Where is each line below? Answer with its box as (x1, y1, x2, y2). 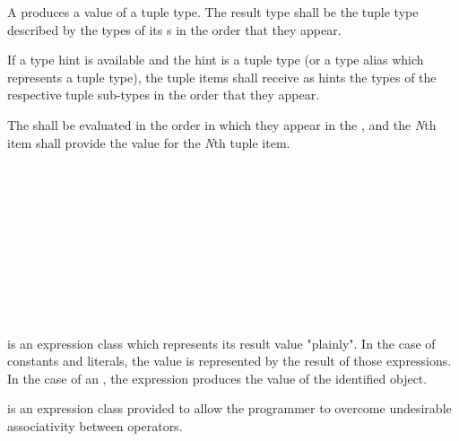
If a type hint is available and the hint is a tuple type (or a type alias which (7, 50, 424, 69)
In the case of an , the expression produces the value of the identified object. (7, 368, 428, 387)
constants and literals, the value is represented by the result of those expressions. (7, 351, 452, 370)
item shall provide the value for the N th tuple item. (7, 133, 290, 151)
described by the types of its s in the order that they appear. (7, 20, 342, 39)
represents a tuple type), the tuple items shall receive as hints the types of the (7, 67, 437, 86)
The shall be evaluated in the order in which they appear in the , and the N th (7, 115, 437, 134)
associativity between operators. (7, 416, 183, 435)
